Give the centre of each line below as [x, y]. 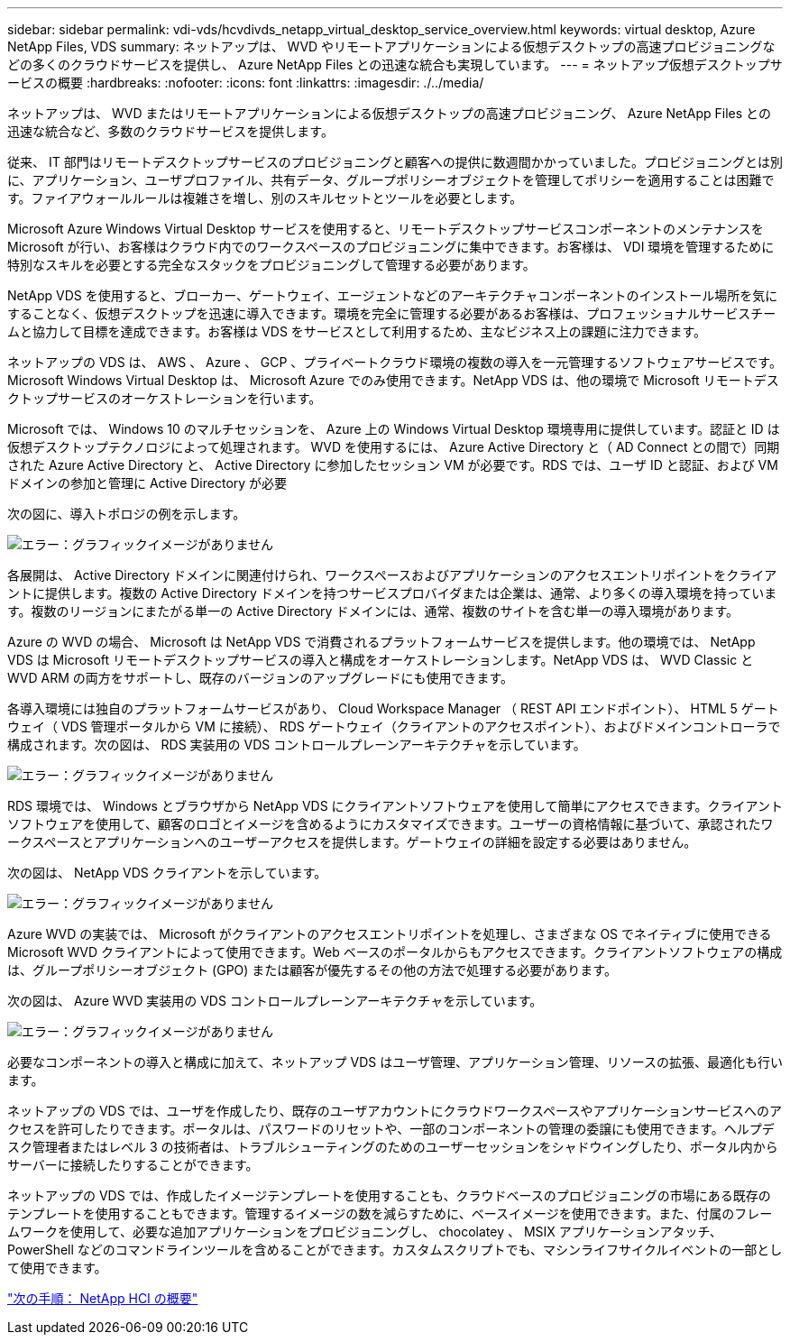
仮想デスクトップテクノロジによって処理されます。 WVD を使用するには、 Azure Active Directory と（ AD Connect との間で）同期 [394, 447]
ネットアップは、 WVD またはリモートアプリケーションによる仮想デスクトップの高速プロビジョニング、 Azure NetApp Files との [389, 113]
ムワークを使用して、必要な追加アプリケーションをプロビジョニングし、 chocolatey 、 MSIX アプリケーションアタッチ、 [365, 1232]
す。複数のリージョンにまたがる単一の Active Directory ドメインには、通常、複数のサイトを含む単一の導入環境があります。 [373, 611]
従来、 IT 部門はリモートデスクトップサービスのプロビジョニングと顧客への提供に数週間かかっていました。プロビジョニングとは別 [395, 162]
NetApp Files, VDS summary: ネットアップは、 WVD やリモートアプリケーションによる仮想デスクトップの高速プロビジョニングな [391, 46]
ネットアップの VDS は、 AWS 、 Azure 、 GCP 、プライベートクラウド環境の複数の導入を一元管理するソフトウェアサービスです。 [395, 362]
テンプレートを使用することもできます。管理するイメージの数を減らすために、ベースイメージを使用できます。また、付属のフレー [390, 1213]
